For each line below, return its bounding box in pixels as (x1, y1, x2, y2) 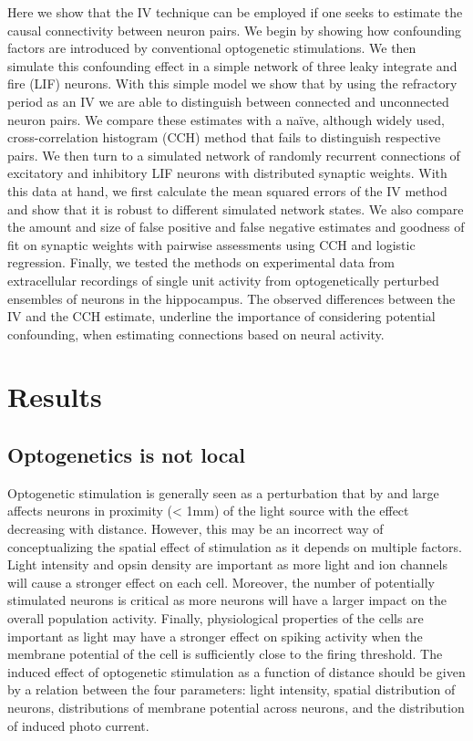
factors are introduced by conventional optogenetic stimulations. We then (7, 38, 416, 57)
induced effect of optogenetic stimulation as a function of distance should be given (7, 662, 466, 681)
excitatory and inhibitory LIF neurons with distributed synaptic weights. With (7, 163, 447, 183)
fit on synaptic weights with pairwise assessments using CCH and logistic (7, 235, 416, 254)
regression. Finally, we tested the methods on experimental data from (7, 253, 395, 272)
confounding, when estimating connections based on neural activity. (7, 324, 385, 343)
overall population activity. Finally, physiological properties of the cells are (7, 609, 424, 628)
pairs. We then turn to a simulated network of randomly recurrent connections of (7, 145, 460, 164)
